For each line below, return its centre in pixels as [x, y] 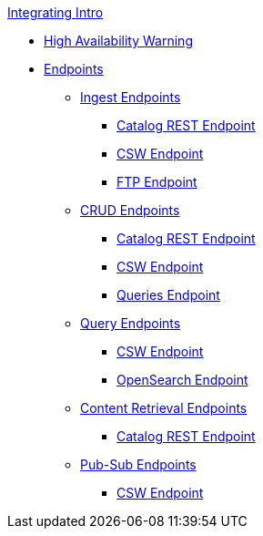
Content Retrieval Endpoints [164, 408]
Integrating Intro [56, 12]
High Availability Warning [118, 41]
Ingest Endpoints [131, 97]
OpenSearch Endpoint [182, 380]
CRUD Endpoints [130, 210]
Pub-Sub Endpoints [138, 464]
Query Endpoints [131, 323]
